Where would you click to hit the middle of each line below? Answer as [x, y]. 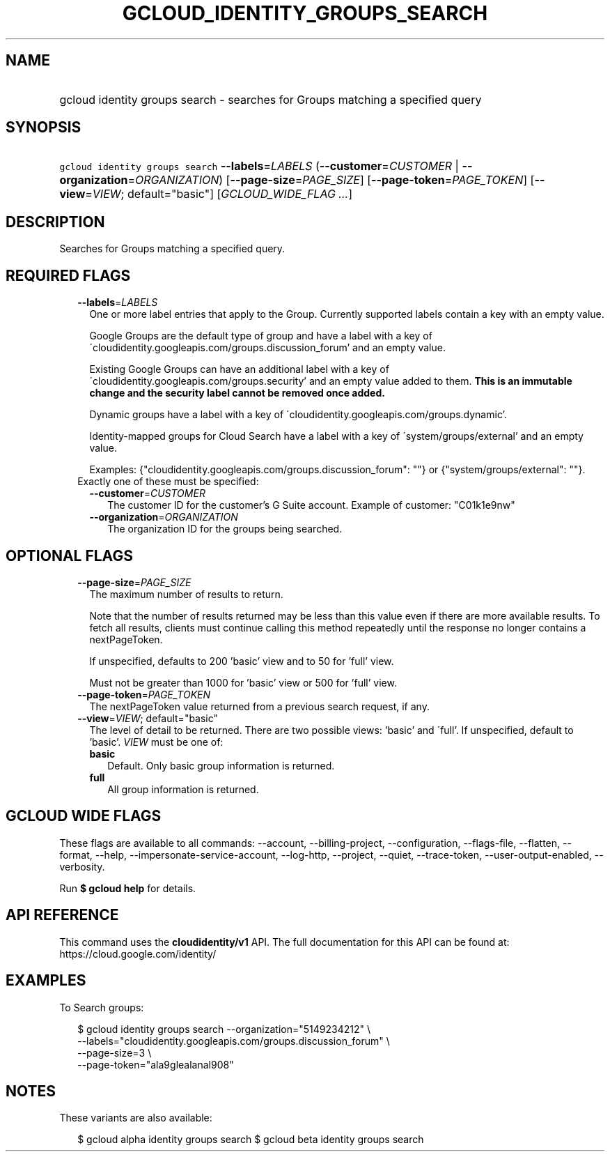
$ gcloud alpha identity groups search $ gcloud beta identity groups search [251, 1140]
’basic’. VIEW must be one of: [156, 742]
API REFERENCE [62, 915]
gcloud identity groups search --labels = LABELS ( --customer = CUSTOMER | [259, 166]
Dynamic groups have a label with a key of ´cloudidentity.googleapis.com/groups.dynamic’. [298, 415]
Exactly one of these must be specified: [168, 482]
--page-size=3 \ [115, 1052]
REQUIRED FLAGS [68, 275]
